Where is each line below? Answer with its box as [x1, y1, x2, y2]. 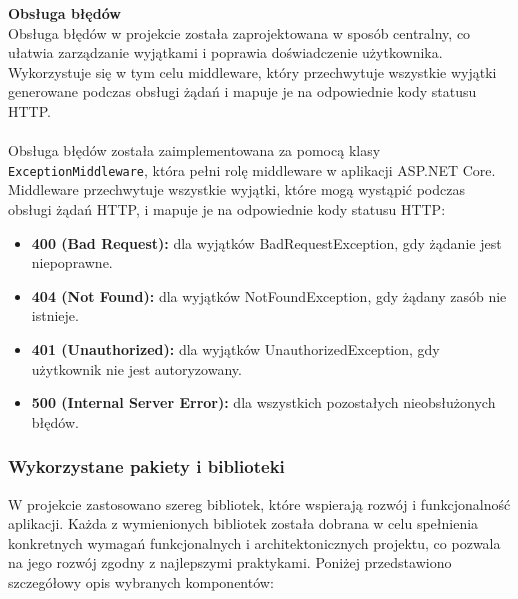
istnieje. [31, 305, 79, 326]
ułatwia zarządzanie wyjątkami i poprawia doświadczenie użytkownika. [8, 42, 443, 63]
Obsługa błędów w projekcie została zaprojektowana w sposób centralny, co [8, 22, 471, 43]
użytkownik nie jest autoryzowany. [31, 358, 242, 379]
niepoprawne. [31, 252, 113, 273]
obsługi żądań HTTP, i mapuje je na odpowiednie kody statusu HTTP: [8, 199, 446, 219]
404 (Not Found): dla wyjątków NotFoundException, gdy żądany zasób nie [31, 285, 507, 306]
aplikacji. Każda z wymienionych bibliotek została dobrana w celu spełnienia [8, 513, 479, 534]
